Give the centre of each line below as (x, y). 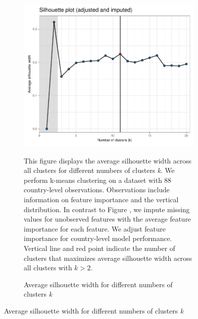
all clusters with (48, 268)
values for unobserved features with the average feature (107, 219)
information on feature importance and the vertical (101, 199)
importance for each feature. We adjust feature (95, 228)
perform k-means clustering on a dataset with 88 (98, 180)
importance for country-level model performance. (98, 238)
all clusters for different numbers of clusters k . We (99, 170)
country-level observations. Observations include (97, 190)
